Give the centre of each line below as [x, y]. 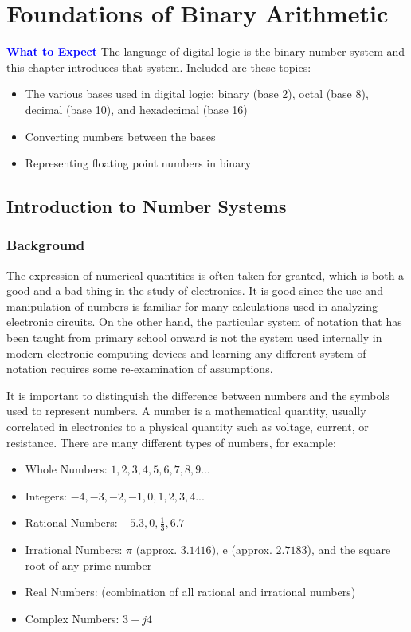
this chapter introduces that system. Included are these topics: [159, 67]
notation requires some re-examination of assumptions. [140, 369]
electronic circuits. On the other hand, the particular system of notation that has [204, 322]
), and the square [349, 550]
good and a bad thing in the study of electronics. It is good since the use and [195, 290]
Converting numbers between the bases [120, 136]
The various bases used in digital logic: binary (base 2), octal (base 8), [197, 94]
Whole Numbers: [66, 469]
